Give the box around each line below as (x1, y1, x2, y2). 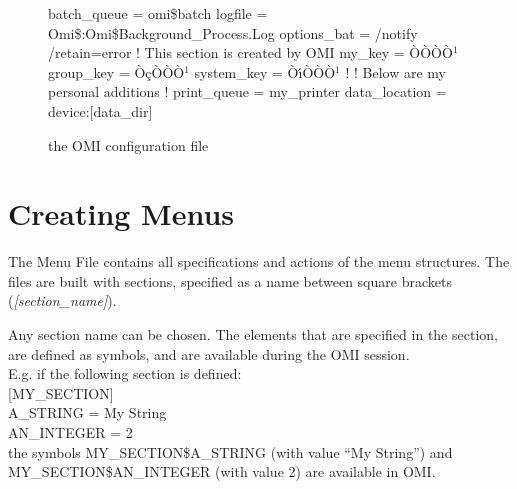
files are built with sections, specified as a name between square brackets (8, 270, 452, 291)
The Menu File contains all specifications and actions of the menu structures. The (8, 251, 510, 272)
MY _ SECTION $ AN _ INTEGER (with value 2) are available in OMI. (8, 461, 436, 482)
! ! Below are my (345, 61, 446, 82)
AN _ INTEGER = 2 (8, 422, 133, 443)
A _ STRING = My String (8, 402, 167, 423)
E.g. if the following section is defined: (8, 363, 242, 384)
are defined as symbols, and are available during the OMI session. (8, 343, 410, 364)
